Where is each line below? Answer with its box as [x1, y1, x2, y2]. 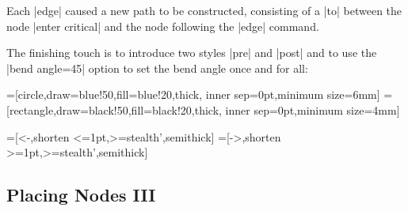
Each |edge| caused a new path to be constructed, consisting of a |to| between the [6, 2, 402, 18]
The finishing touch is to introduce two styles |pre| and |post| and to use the [6, 44, 377, 61]
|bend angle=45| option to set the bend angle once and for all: [6, 59, 308, 76]
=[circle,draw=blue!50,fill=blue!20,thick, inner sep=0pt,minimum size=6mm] [6, 86, 380, 103]
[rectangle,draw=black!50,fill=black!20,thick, [6, 101, 222, 118]
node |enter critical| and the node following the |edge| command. [6, 17, 319, 34]
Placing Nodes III [6, 183, 156, 207]
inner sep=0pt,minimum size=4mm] [225, 101, 400, 118]
